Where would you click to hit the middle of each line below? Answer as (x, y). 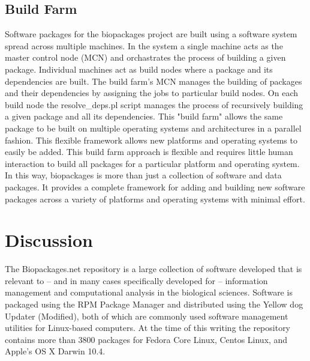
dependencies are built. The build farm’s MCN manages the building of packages (154, 81)
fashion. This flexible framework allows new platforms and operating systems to (151, 140)
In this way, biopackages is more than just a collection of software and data (143, 175)
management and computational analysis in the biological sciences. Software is (149, 292)
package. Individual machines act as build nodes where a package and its (139, 69)
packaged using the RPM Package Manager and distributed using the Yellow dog (154, 304)
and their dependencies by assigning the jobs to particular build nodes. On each (151, 93)
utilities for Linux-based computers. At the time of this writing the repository (148, 328)
